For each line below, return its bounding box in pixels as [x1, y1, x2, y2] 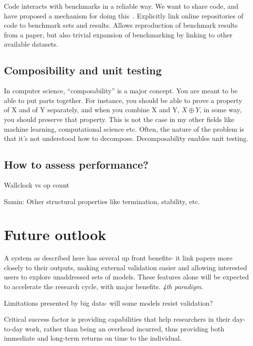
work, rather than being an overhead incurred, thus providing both [25, 323, 225, 333]
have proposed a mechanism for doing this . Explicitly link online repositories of [4, 10, 243, 20]
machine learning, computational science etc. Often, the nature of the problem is [4, 123, 244, 134]
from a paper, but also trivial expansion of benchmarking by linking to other [4, 29, 233, 39]
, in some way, [199, 104, 242, 115]
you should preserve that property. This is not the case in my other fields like [4, 114, 235, 124]
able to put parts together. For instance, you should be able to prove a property [4, 95, 242, 105]
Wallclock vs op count [4, 179, 70, 190]
